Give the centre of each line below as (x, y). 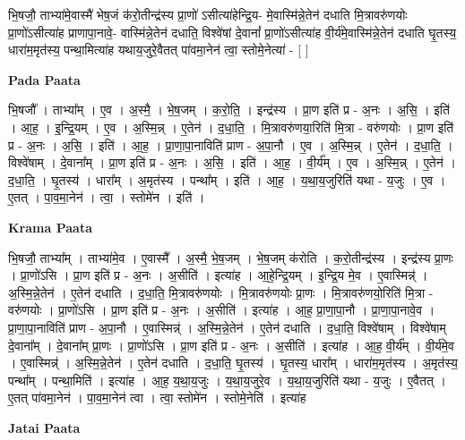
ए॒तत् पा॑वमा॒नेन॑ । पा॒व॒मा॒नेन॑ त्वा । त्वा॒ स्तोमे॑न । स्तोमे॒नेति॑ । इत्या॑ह (157, 398)
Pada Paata (44, 79)
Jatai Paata (44, 427)
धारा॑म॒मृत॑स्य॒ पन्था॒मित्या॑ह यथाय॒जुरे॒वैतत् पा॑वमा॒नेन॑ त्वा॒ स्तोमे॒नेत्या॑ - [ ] (159, 50)
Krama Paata (50, 227)
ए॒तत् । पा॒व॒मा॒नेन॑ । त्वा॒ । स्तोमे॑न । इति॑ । (107, 197)
